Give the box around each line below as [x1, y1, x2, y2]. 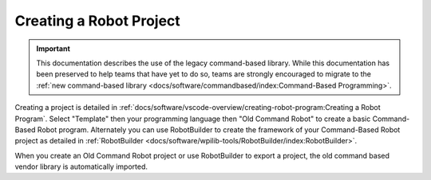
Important [36, 44, 71, 53]
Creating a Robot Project [14, 12, 181, 29]
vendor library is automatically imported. [14, 162, 148, 171]
